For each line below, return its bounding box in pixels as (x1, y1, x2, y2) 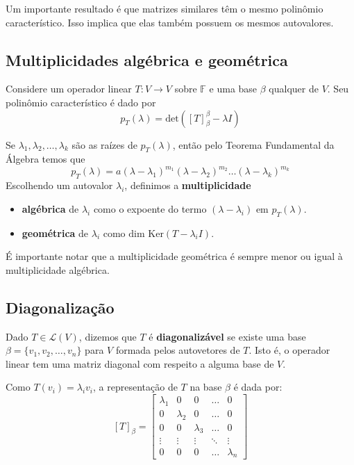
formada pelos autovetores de (115, 343, 240, 357)
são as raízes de (71, 137, 137, 152)
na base (189, 380, 222, 394)
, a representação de (93, 380, 178, 394)
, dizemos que (78, 329, 137, 343)
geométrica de (22, 225, 89, 240)
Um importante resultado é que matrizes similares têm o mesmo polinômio (6, 1, 323, 15)
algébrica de (22, 201, 79, 215)
